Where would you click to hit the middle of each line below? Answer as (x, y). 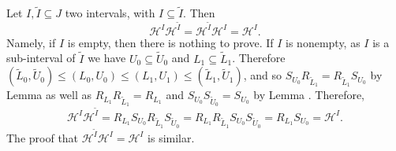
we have (107, 58)
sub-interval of (41, 58)
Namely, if (31, 42)
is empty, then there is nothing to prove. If (170, 42)
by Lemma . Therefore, (309, 95)
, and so (263, 75)
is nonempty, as (323, 42)
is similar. (171, 137)
